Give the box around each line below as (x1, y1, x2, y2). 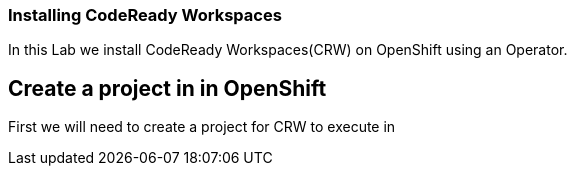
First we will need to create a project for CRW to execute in (8, 118, 396, 136)
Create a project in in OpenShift (8, 75, 327, 101)
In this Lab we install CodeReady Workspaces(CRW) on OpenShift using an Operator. (8, 41, 568, 59)
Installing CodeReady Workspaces (8, 5, 282, 25)
